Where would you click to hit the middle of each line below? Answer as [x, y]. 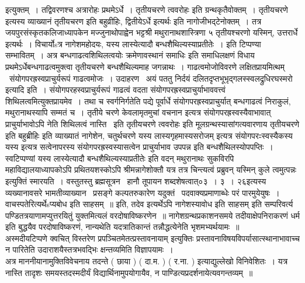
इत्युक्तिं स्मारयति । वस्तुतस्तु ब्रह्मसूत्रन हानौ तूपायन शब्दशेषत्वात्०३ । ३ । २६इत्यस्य [136, 181]
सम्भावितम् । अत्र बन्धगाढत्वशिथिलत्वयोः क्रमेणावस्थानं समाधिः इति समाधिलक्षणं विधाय [130, 55]
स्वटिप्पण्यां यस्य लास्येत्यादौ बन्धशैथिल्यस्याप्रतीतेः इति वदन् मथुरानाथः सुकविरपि [120, 158]
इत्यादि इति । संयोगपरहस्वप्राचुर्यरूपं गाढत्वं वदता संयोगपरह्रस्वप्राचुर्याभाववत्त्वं [115, 90]
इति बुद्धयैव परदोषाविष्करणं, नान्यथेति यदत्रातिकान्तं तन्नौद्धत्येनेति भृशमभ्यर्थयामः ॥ [122, 227]
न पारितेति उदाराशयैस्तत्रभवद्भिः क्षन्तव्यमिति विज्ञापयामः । [89, 249]
